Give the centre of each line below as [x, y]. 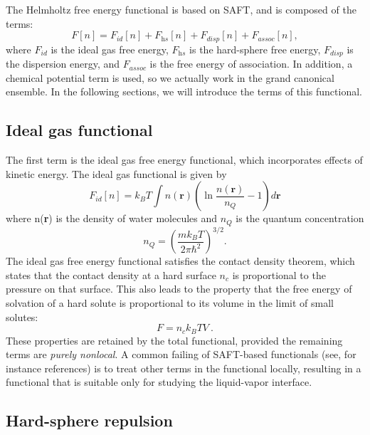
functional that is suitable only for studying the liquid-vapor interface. [159, 382]
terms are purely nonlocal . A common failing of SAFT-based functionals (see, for [181, 354]
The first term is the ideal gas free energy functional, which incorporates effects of [184, 160]
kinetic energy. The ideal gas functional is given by [116, 173]
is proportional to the [279, 274]
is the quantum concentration [300, 218]
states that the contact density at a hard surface [111, 274]
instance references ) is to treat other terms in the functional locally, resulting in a [184, 368]
